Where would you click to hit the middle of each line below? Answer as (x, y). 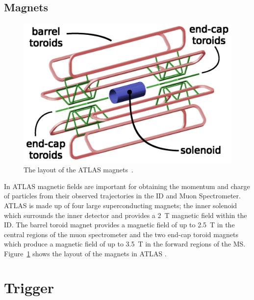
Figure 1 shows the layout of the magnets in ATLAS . (85, 253)
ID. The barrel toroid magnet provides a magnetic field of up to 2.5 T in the (119, 225)
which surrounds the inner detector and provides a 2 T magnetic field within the (126, 215)
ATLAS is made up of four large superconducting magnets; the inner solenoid (121, 205)
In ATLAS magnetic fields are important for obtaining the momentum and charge (127, 186)
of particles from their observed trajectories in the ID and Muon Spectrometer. (122, 196)
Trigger (29, 287)
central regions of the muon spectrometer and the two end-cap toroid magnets (121, 234)
